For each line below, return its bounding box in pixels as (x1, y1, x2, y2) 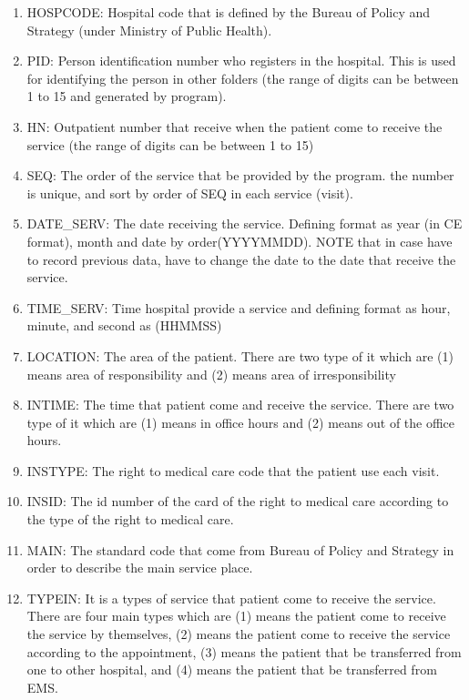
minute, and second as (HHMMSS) (26, 316, 222, 335)
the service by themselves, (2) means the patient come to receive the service (26, 624, 451, 644)
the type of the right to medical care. (26, 510, 234, 529)
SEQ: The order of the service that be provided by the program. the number (26, 166, 454, 185)
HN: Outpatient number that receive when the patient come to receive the (26, 117, 443, 136)
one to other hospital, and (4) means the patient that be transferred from (26, 660, 437, 679)
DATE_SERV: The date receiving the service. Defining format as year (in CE (26, 214, 463, 233)
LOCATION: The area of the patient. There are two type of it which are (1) (26, 346, 454, 365)
